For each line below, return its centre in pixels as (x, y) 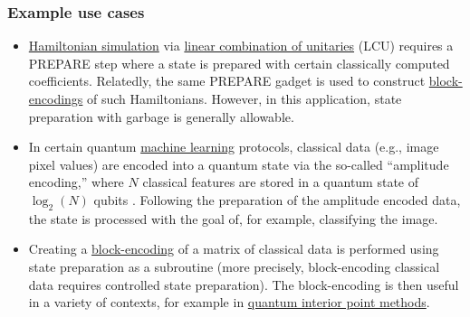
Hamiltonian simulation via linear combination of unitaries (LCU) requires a (241, 46)
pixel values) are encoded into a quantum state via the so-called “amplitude (239, 164)
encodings (56, 98)
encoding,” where (76, 182)
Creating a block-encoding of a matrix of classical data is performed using (234, 249)
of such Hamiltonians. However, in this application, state (245, 98)
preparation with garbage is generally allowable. (161, 116)
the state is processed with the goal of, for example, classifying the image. (233, 218)
